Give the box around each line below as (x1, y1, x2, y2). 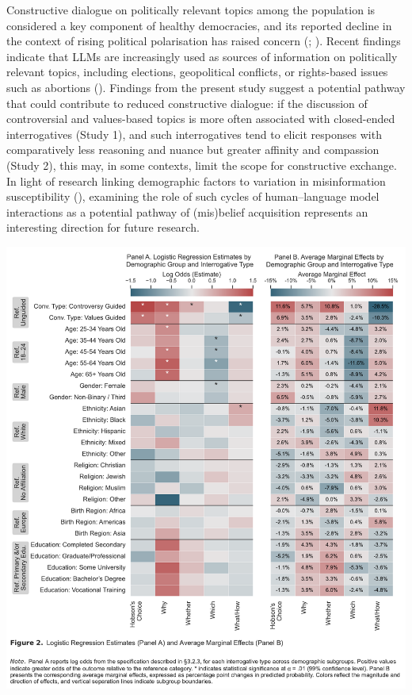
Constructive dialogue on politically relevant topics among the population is (6, 2, 376, 17)
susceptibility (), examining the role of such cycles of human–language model (6, 188, 380, 205)
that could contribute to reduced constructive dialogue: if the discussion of (6, 94, 368, 111)
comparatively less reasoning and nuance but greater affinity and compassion (6, 141, 380, 158)
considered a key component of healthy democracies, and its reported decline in (6, 17, 392, 33)
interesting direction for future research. (6, 219, 200, 236)
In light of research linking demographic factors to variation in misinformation (6, 172, 386, 189)
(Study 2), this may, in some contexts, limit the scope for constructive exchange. (6, 156, 397, 173)
